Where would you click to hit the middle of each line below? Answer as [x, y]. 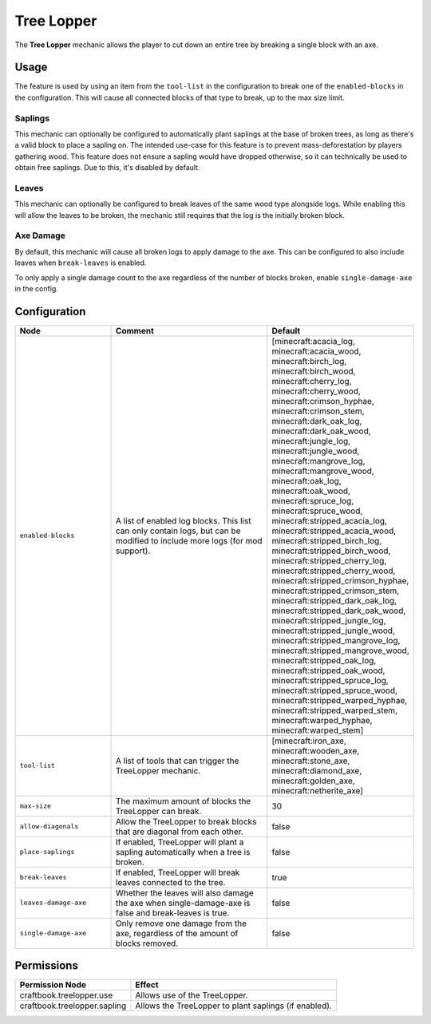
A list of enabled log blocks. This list [184, 520]
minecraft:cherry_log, [312, 381]
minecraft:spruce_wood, [317, 511]
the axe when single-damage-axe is [183, 903]
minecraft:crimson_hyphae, [323, 401]
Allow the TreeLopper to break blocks [186, 821]
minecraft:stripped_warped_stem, [335, 710]
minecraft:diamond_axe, [317, 770]
